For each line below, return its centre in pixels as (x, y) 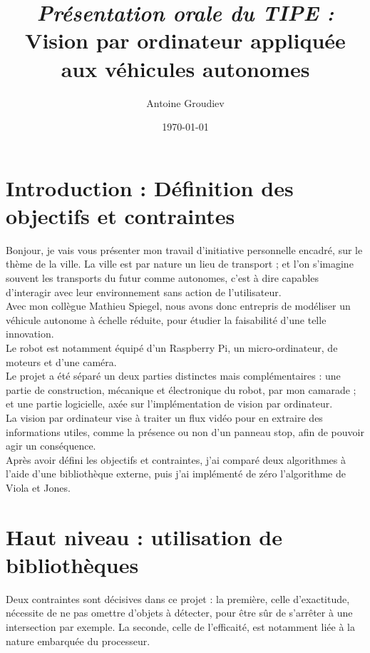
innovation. (30, 334)
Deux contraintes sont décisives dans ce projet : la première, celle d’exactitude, (178, 598)
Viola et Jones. (38, 487)
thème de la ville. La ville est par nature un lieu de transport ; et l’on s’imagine (180, 264)
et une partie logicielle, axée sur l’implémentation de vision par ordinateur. (169, 404)
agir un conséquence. (51, 446)
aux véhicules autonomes (185, 68)
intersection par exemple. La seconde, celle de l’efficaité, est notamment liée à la (181, 627)
